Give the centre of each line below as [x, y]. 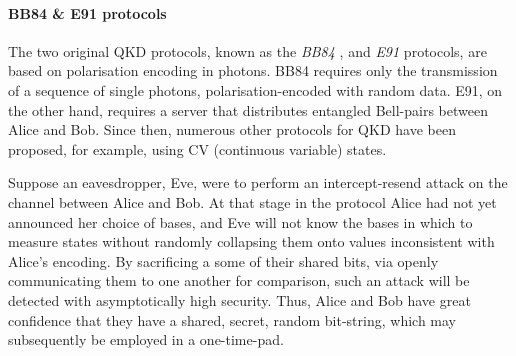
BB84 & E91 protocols [87, 12]
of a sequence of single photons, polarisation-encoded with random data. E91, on [255, 89]
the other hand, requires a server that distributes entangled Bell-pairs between [248, 109]
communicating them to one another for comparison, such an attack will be [239, 280]
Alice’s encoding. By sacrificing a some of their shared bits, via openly [223, 260]
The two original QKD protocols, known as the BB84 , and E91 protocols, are [247, 50]
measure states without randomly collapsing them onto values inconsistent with [251, 241]
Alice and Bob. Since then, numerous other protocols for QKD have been [232, 129]
